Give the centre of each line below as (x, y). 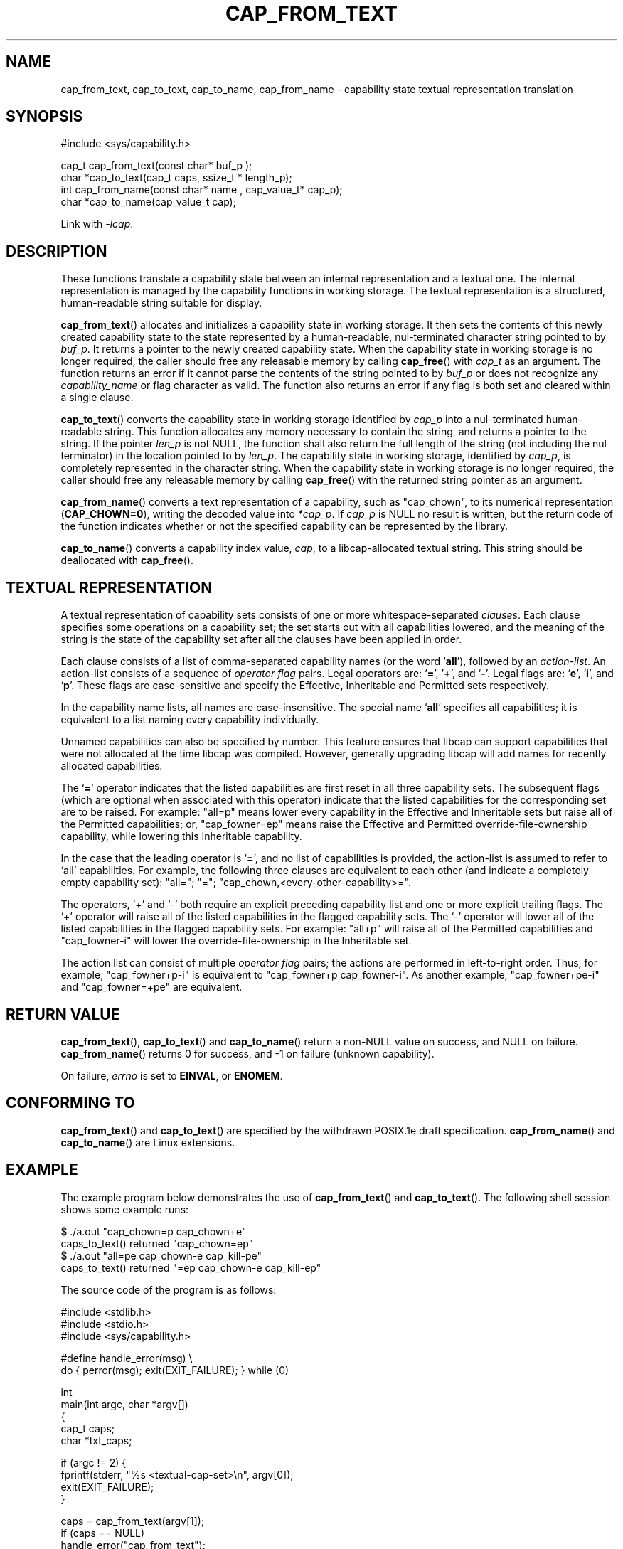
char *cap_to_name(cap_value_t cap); (148, 202)
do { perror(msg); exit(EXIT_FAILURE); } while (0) (175, 1370)
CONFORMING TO (70, 1103)
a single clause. (97, 398)
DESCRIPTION (57, 251)
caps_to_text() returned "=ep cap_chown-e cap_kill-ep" (191, 1267)
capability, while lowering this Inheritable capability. (181, 836)
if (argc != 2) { (94, 1462)
